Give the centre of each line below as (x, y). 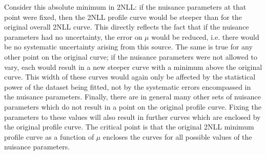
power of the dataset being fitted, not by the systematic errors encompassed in (128, 86)
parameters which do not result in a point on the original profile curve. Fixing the (133, 106)
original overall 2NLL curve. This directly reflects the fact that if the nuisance (127, 27)
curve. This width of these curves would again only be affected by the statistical (130, 77)
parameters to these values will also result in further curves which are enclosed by (132, 117)
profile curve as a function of (49, 136)
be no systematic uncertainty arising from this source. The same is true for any (128, 47)
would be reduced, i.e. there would (205, 36)
